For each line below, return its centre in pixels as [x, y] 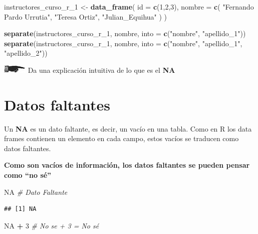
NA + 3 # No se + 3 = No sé [52, 225]
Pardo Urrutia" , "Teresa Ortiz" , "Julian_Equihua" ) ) [86, 16]
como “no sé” [28, 175]
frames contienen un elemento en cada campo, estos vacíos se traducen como [121, 138]
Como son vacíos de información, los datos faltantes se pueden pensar [127, 165]
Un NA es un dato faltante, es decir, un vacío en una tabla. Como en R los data [128, 128]
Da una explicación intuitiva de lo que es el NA [101, 70]
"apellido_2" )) [26, 53]
